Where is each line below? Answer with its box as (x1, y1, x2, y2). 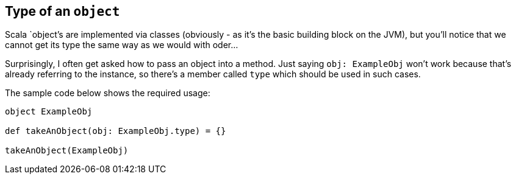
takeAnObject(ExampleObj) (5, 146, 129, 156)
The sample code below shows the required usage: (5, 88, 210, 99)
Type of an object (5, 4, 120, 19)
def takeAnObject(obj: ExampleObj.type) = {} (5, 126, 226, 136)
